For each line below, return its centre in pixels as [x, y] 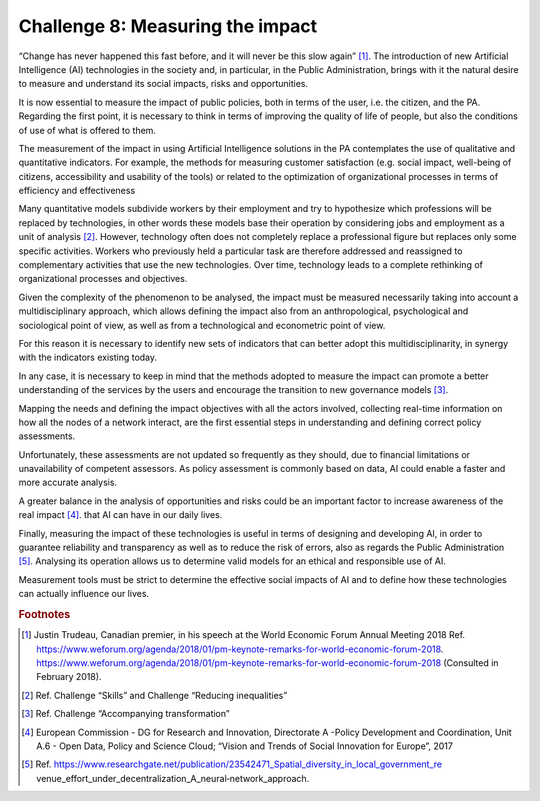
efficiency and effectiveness [77, 191]
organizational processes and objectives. [103, 279]
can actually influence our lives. [84, 594]
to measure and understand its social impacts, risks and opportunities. [163, 84]
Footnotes [44, 614]
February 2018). [69, 677]
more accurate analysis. [68, 482]
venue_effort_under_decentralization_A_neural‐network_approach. [173, 778]
